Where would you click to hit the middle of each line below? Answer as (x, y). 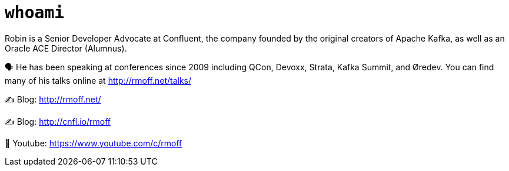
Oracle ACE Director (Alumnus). (66, 48)
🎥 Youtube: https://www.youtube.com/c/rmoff (94, 143)
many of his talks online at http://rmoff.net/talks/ (98, 80)
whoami (35, 13)
